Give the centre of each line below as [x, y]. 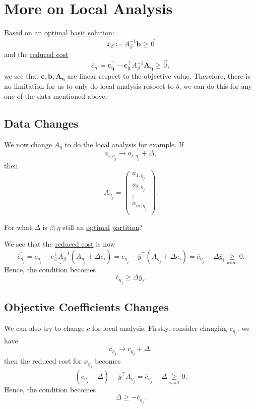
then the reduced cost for [43, 361]
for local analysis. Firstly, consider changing [159, 328]
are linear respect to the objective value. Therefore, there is [159, 75]
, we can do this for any [216, 86]
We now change [28, 144]
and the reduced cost [36, 54]
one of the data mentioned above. [56, 96]
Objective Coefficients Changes [86, 307]
